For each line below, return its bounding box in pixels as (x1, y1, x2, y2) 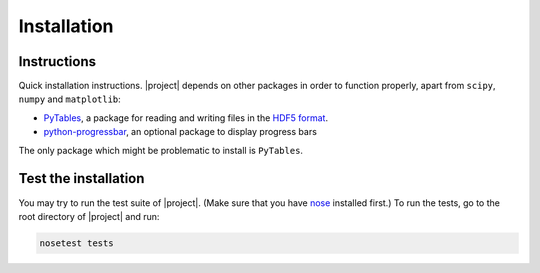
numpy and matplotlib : (18, 93, 122, 105)
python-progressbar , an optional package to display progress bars (43, 126, 317, 138)
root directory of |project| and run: (18, 210, 160, 222)
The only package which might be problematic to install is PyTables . (18, 144, 304, 156)
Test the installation (18, 170, 145, 187)
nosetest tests (39, 237, 114, 249)
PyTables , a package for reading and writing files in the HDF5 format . (43, 111, 329, 124)
